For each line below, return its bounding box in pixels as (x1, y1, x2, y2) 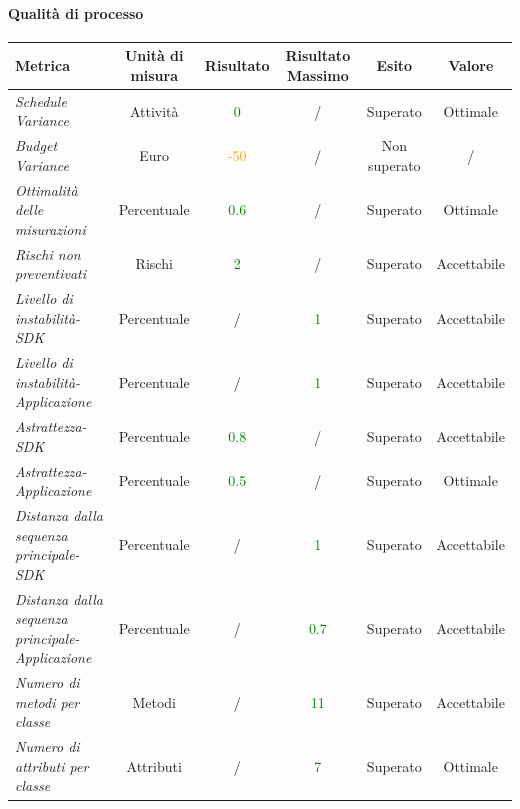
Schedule (15, 90, 67, 111)
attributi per (15, 755, 89, 776)
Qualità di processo (8, 2, 144, 23)
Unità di (124, 45, 184, 66)
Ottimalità (15, 179, 78, 200)
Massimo (286, 64, 349, 85)
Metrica (15, 55, 71, 76)
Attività (129, 100, 179, 121)
